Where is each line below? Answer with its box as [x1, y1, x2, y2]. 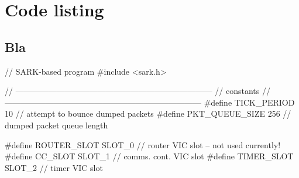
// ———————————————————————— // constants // [5, 85, 270, 97]
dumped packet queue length [5, 118, 108, 131]
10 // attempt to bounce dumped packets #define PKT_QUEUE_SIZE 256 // [5, 107, 291, 120]
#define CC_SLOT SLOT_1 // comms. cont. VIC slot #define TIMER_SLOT [5, 150, 294, 162]
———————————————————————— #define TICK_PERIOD [5, 96, 295, 108]
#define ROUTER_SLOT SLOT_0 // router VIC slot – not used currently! [5, 138, 281, 151]
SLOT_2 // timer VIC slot [5, 161, 103, 173]
